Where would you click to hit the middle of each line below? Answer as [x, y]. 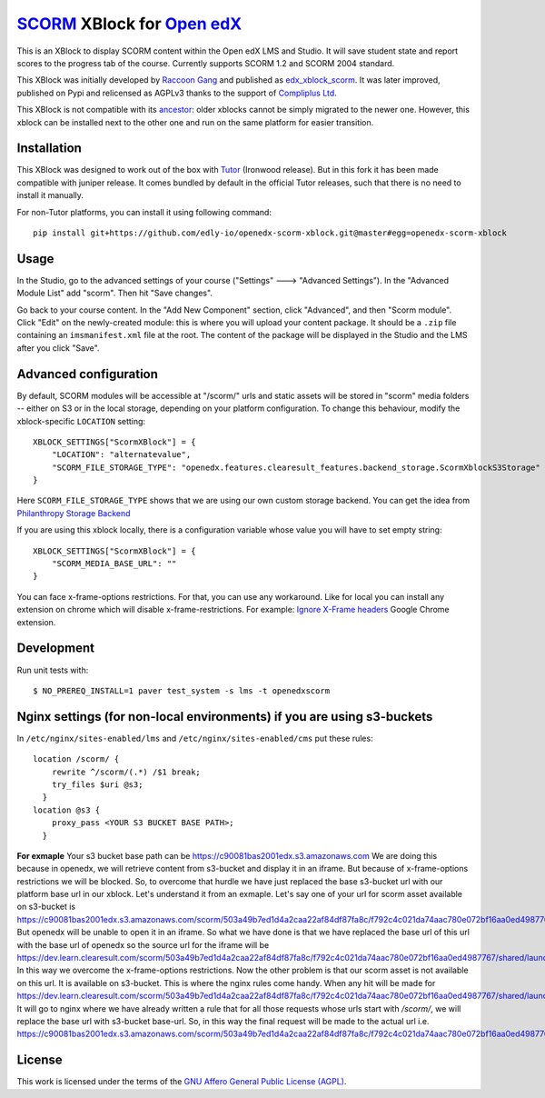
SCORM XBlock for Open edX [129, 24]
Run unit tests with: [53, 670]
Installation [49, 149]
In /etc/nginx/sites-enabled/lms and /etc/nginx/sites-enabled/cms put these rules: [195, 738]
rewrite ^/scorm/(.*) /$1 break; [126, 772]
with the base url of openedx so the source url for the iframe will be [143, 944]
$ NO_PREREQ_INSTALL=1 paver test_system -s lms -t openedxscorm [182, 690]
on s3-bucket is [46, 907]
